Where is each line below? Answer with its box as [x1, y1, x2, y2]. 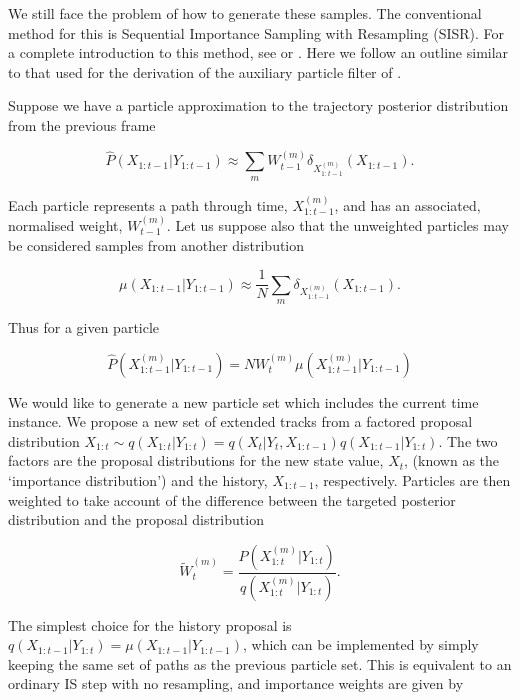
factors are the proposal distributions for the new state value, [8, 450, 384, 471]
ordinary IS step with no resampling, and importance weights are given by [8, 673, 464, 694]
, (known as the [404, 450, 500, 471]
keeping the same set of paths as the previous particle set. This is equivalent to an [8, 653, 512, 674]
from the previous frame [8, 114, 156, 135]
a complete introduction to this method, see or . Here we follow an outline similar [8, 42, 509, 63]
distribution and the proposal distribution [8, 509, 264, 530]
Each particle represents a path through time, [8, 194, 288, 215]
